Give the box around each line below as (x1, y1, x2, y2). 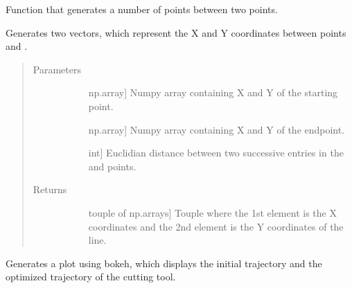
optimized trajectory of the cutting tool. (6, 269, 176, 284)
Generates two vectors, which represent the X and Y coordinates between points (6, 25, 346, 39)
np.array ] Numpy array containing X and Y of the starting (88, 85, 338, 100)
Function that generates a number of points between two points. (6, 2, 278, 16)
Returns (33, 182, 67, 197)
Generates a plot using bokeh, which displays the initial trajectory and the (6, 255, 322, 270)
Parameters (33, 62, 81, 76)
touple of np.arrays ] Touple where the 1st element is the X (88, 205, 337, 219)
